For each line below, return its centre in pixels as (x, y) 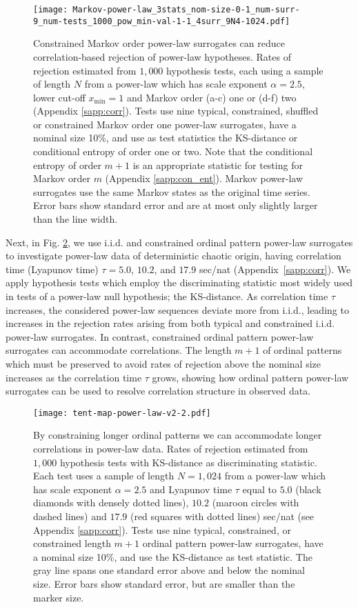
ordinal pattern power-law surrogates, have (233, 543)
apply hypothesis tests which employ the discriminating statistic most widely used (179, 282)
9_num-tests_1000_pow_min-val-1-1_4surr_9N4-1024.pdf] (162, 21)
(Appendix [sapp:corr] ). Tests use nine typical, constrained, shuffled (176, 111)
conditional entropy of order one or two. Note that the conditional (173, 151)
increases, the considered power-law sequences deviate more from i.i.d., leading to (177, 309)
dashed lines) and (70, 516)
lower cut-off (59, 97)
